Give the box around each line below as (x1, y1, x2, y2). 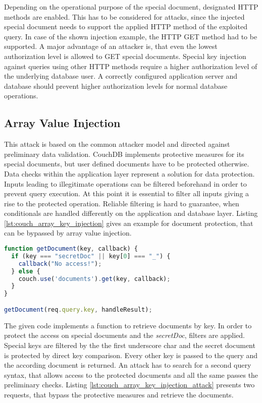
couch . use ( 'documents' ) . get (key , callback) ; (18, 275, 171, 282)
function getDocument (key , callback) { (4, 245, 138, 253)
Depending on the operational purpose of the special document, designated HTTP (4, 2, 258, 12)
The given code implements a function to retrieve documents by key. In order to (4, 320, 252, 330)
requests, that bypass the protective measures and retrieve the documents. (4, 389, 234, 399)
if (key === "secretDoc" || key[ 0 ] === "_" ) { (11, 252, 171, 260)
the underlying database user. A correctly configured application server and (4, 71, 238, 81)
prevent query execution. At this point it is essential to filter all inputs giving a (4, 188, 249, 199)
